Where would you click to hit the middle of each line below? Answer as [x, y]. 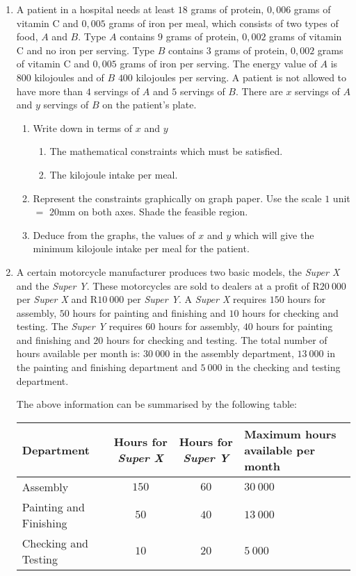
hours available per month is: [78, 353]
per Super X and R [57, 299]
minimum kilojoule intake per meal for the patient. [141, 248]
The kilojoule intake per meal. [114, 174]
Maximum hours [290, 434]
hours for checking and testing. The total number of [217, 339]
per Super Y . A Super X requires [197, 299]
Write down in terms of [83, 127]
